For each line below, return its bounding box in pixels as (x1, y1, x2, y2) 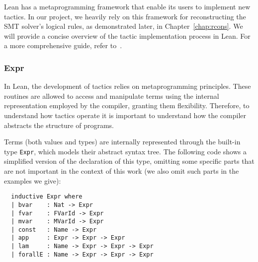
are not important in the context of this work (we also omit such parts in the (4, 166, 239, 176)
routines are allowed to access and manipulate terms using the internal (4, 90, 219, 101)
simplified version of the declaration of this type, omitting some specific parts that (4, 156, 255, 166)
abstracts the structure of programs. (4, 120, 114, 130)
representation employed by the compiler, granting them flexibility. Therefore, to (4, 100, 250, 111)
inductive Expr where (11, 193, 83, 200)
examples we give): (4, 175, 61, 186)
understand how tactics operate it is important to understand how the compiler (4, 110, 247, 120)
